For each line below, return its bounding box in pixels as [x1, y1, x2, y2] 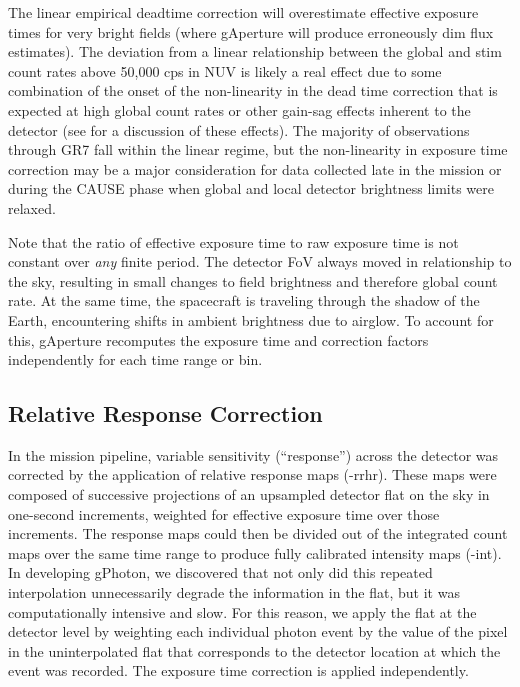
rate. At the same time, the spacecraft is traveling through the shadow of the [8, 290, 480, 311]
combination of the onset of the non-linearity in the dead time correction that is [8, 80, 498, 101]
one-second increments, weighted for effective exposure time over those [8, 503, 440, 524]
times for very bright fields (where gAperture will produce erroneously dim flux [8, 21, 494, 42]
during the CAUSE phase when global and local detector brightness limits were [8, 178, 494, 199]
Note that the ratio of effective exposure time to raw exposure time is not [8, 231, 459, 252]
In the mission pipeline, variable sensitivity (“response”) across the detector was [8, 444, 499, 465]
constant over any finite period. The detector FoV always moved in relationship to [8, 251, 512, 272]
